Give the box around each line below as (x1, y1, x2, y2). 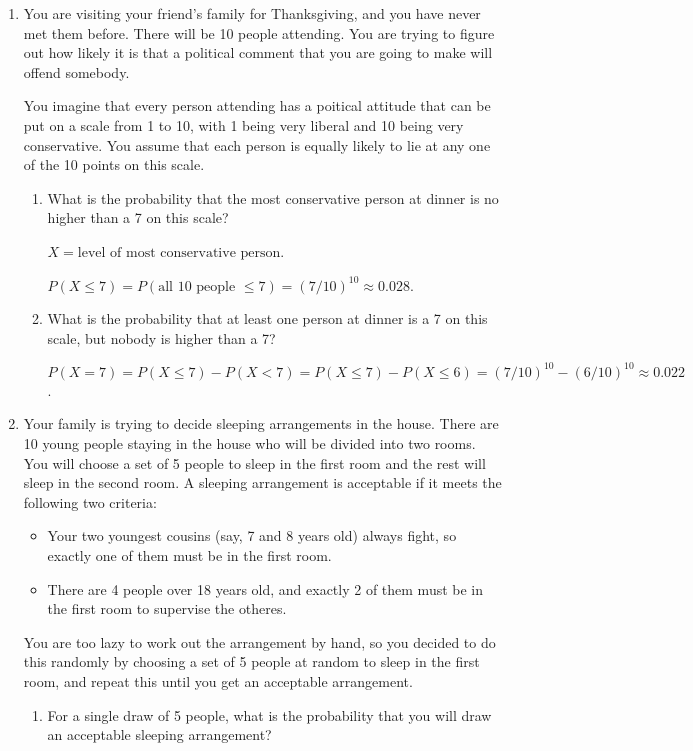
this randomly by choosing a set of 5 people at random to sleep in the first (23, 651, 480, 672)
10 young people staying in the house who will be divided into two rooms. (23, 433, 476, 453)
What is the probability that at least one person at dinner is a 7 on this (47, 308, 488, 329)
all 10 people (158, 279, 236, 294)
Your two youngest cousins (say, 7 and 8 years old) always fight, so (47, 525, 457, 546)
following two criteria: (23, 491, 157, 512)
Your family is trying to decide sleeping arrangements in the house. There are (23, 413, 499, 434)
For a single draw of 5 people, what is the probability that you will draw (47, 704, 492, 725)
